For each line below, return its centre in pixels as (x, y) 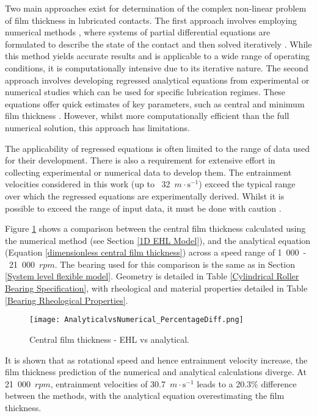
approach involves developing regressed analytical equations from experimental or (157, 80)
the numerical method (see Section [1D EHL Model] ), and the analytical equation (158, 240)
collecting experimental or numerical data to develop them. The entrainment (148, 172)
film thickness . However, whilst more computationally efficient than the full (147, 116)
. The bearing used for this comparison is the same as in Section (175, 264)
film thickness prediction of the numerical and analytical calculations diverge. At (156, 372)
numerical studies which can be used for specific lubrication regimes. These (145, 92)
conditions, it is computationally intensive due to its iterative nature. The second (157, 67)
